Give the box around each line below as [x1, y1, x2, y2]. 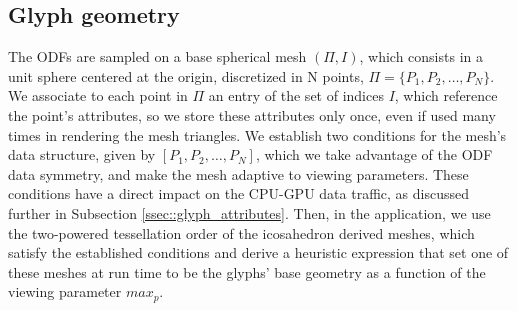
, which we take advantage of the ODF [255, 144, 493, 165]
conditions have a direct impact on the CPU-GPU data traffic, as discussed [8, 183, 469, 204]
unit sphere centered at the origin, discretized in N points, [8, 65, 364, 86]
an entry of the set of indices [208, 85, 384, 106]
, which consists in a [359, 46, 483, 67]
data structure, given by [8, 144, 156, 165]
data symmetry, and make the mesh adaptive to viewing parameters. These [8, 163, 469, 184]
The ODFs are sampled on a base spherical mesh [8, 46, 307, 67]
